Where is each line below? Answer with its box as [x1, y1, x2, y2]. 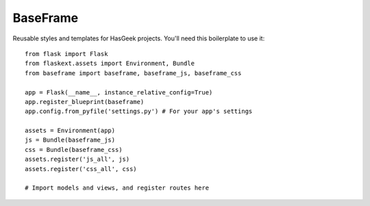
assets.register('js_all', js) [25, 155, 130, 164]
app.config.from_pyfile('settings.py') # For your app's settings [25, 107, 253, 116]
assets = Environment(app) [25, 127, 116, 135]
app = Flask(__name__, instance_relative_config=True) [25, 88, 213, 96]
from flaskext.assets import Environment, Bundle [25, 60, 195, 68]
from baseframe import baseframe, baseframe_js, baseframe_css [25, 69, 242, 77]
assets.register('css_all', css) [25, 165, 137, 172]
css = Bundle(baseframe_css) [25, 146, 123, 153]
